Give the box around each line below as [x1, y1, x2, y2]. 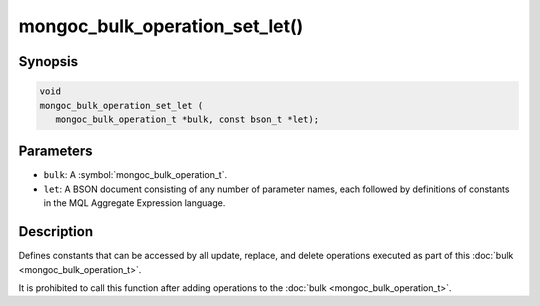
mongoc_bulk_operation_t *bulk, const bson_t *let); [55, 113, 320, 125]
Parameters [18, 143, 93, 160]
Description [18, 223, 94, 240]
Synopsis [18, 53, 79, 70]
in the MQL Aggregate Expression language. [43, 197, 226, 209]
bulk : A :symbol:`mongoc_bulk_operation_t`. [43, 169, 228, 181]
